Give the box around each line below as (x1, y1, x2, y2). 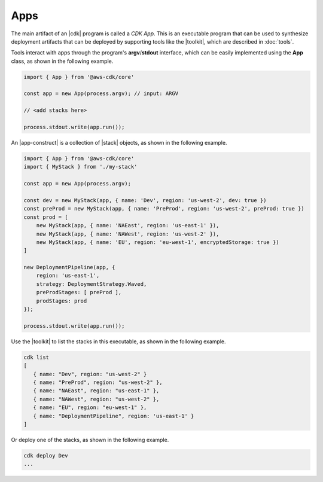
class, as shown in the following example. (11, 57, 114, 65)
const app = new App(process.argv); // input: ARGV (23, 90, 179, 97)
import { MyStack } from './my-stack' (23, 163, 138, 170)
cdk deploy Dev (23, 452, 68, 459)
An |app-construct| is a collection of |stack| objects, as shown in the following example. (11, 139, 227, 147)
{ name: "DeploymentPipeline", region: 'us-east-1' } (33, 413, 194, 419)
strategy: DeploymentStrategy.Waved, (36, 280, 147, 287)
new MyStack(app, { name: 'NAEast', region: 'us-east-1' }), (36, 222, 220, 229)
